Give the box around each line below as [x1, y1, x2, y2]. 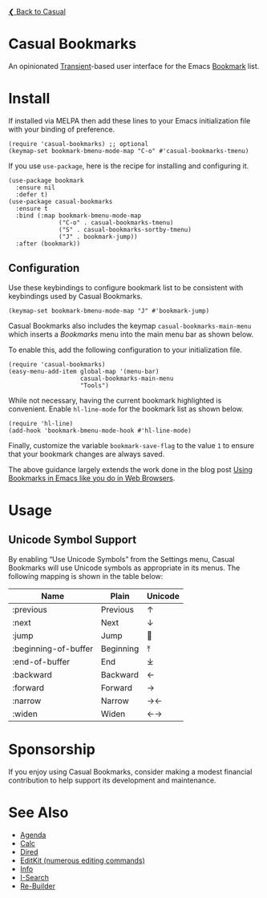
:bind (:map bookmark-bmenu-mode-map [15, 212, 142, 220]
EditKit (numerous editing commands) [19, 856, 146, 865]
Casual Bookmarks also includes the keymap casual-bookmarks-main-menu [8, 321, 252, 330]
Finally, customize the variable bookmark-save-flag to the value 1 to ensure [8, 440, 255, 450]
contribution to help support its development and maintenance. [8, 775, 216, 785]
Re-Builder [19, 881, 56, 891]
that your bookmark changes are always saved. [8, 449, 165, 459]
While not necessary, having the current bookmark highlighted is [8, 395, 222, 405]
